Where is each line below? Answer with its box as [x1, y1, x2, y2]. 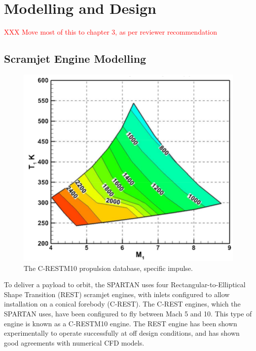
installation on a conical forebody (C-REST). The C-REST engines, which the [4, 299, 241, 309]
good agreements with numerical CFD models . [4, 337, 145, 348]
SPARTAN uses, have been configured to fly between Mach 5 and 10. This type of [4, 308, 252, 318]
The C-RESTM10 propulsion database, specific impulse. [24, 263, 193, 273]
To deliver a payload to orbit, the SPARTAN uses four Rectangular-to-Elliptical [4, 279, 246, 290]
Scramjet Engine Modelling [4, 51, 146, 66]
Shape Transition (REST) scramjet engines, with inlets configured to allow [4, 289, 230, 299]
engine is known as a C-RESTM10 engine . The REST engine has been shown [4, 318, 237, 328]
